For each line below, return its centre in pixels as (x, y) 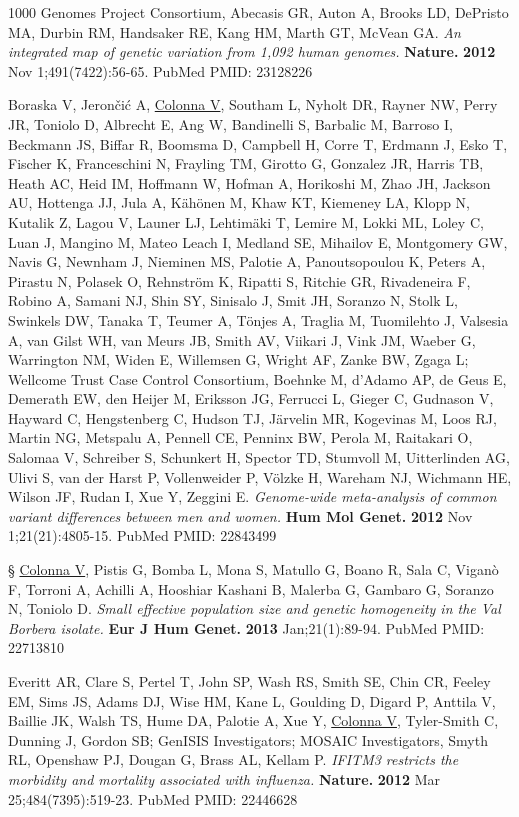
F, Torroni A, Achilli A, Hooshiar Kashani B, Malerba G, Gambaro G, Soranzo (251, 588)
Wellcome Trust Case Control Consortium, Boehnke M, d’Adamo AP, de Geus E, (257, 378)
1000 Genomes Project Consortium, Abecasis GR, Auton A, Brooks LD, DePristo (258, 12)
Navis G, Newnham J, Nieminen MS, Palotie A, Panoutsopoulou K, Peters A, (247, 261)
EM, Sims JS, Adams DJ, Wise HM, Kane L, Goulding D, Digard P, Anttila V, (252, 700)
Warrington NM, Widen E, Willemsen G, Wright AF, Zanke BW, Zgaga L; (238, 359)
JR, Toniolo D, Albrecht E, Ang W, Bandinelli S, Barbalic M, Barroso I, (230, 123)
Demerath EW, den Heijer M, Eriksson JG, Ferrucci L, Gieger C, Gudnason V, (251, 398)
